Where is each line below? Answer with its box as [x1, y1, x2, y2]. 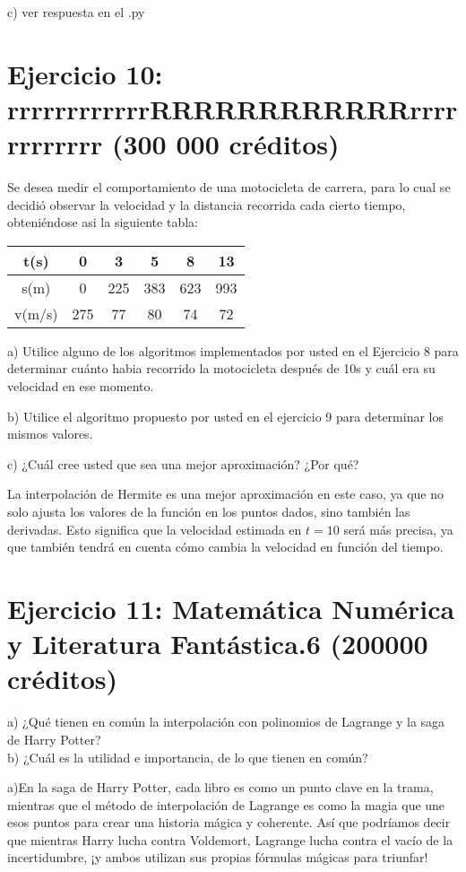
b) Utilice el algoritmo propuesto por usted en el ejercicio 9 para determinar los [7, 406, 444, 425]
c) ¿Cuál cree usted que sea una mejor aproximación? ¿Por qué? [7, 454, 359, 473]
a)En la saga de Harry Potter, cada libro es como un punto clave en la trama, [7, 778, 434, 797]
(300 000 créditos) [111, 126, 340, 162]
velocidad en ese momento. [7, 377, 154, 396]
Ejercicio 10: [7, 55, 163, 92]
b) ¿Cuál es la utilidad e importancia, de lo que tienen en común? [7, 747, 368, 766]
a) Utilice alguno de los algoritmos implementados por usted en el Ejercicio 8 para [7, 341, 459, 360]
